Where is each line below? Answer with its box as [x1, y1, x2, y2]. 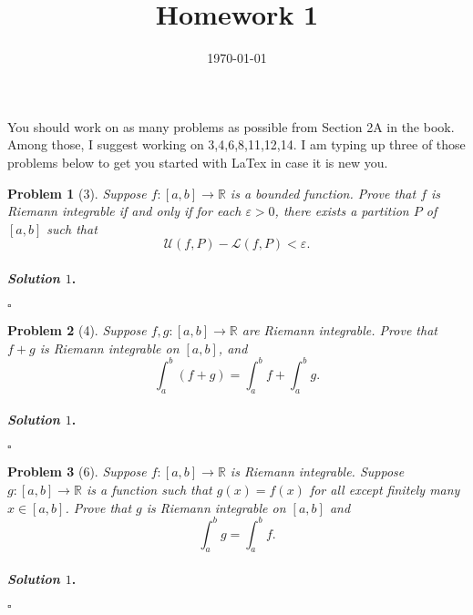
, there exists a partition [274, 201, 409, 220]
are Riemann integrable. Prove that [242, 321, 437, 340]
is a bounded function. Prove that [230, 183, 416, 202]
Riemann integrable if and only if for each [7, 201, 242, 220]
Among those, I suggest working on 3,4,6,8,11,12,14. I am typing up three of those [7, 135, 466, 154]
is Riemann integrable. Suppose [230, 462, 405, 481]
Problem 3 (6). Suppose [7, 462, 147, 481]
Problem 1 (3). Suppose [7, 183, 147, 202]
